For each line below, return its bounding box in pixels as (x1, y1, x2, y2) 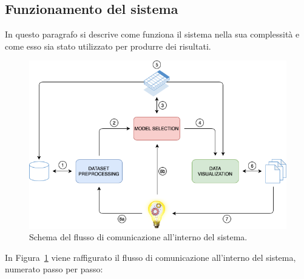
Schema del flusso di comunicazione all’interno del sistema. (29, 231, 248, 243)
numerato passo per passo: (5, 263, 103, 275)
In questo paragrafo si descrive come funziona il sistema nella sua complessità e (5, 28, 300, 41)
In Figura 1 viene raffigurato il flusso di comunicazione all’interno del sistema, (5, 251, 296, 263)
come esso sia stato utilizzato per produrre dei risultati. (5, 39, 211, 52)
